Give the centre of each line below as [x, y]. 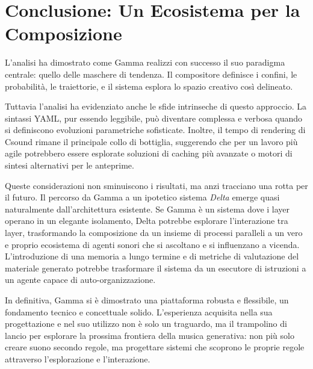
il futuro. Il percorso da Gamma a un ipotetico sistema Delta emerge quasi [142, 197]
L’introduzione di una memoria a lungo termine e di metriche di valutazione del [152, 256]
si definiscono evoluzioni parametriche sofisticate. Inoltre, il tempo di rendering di [155, 130]
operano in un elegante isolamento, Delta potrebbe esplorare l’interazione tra [147, 221]
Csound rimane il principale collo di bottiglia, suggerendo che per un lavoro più [151, 141]
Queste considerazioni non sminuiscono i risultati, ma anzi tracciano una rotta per [156, 185]
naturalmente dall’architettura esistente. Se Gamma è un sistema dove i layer [147, 209]
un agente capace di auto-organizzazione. [80, 280]
